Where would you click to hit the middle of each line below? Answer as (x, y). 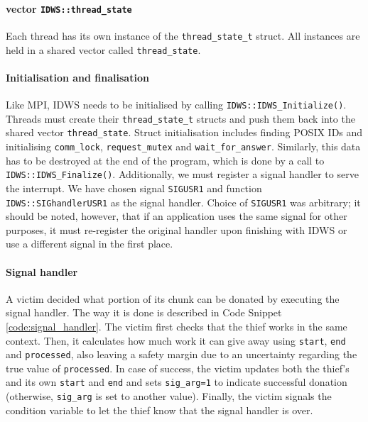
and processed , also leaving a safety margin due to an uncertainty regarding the (182, 354)
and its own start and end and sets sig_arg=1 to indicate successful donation (177, 382)
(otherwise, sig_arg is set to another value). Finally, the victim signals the (169, 396)
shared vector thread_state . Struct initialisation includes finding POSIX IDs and (184, 132)
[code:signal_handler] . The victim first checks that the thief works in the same (177, 326)
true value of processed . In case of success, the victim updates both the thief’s (178, 368)
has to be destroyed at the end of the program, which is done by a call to (165, 160)
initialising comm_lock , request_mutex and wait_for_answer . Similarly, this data (183, 146)
